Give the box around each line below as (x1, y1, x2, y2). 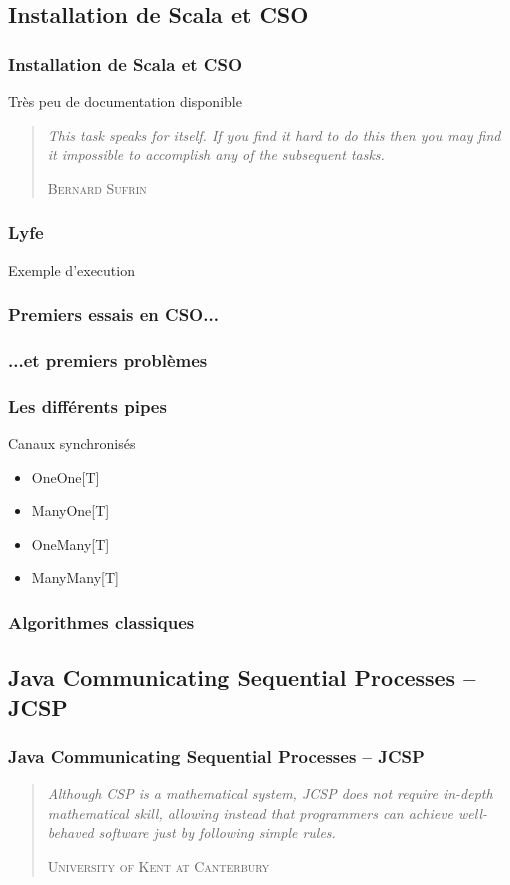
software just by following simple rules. (98, 822, 336, 843)
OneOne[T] (31, 466, 100, 487)
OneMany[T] (31, 533, 110, 554)
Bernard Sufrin (47, 177, 147, 198)
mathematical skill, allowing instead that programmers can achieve (47, 802, 454, 823)
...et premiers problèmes (8, 347, 208, 372)
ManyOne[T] (31, 500, 110, 521)
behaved (47, 822, 94, 843)
